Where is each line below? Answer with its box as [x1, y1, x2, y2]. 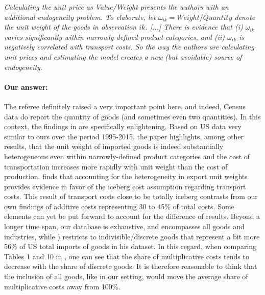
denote [234, 11, 255, 22]
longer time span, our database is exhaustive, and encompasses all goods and [4, 221, 245, 232]
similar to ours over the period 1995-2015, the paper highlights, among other [4, 131, 244, 141]
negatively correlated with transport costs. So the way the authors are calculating [4, 41, 254, 52]
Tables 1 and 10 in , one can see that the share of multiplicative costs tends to [4, 251, 249, 261]
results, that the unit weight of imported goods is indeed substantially [4, 141, 224, 152]
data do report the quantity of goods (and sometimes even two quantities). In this [4, 111, 261, 121]
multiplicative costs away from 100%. [4, 281, 121, 291]
